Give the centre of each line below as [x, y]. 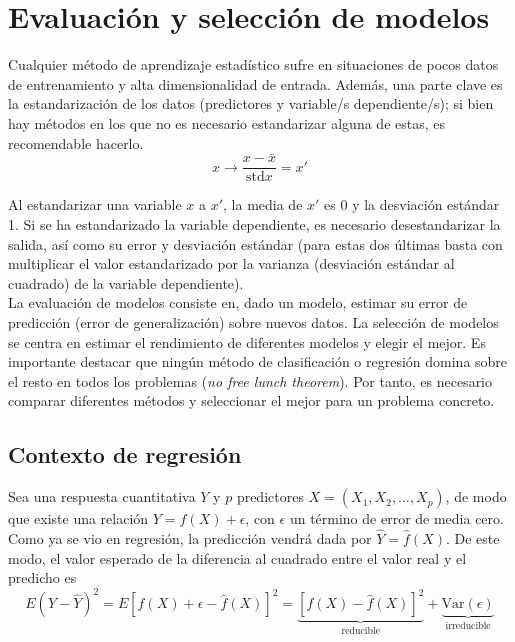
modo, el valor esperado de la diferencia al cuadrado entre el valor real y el [237, 557]
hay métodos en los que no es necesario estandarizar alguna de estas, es [226, 122]
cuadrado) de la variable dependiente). [126, 282]
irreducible [468, 626]
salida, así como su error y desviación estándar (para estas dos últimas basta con [255, 243]
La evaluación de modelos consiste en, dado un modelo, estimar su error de [238, 302]
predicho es [42, 577]
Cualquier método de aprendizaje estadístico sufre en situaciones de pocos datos [253, 64]
